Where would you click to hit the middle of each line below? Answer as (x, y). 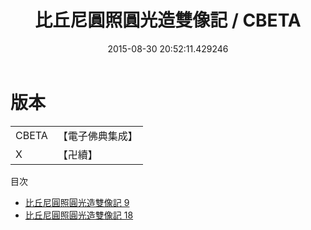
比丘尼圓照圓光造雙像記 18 (79, 215)
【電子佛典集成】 (97, 136)
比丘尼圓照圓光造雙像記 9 (77, 202)
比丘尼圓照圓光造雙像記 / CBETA (168, 20)
